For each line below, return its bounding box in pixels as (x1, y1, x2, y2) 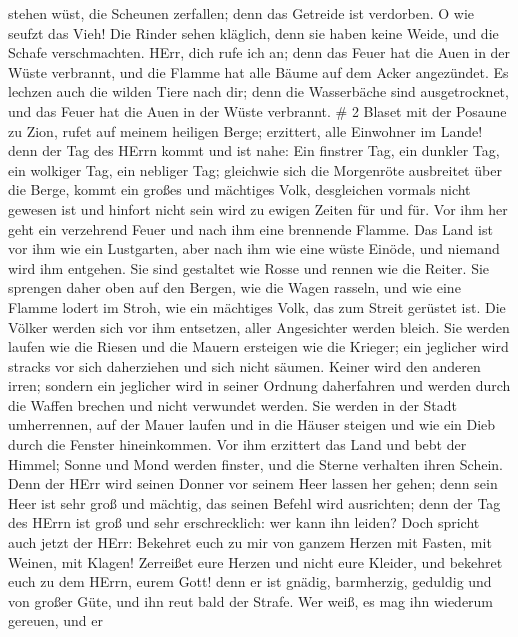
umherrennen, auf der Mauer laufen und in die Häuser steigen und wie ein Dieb (8, 414, 496, 435)
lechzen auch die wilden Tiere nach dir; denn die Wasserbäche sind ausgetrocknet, (8, 81, 509, 102)
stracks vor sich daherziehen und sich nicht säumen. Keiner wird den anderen (8, 355, 481, 376)
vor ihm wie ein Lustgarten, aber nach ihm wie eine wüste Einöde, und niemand (8, 238, 500, 259)
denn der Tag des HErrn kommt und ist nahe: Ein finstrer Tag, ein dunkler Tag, (8, 140, 500, 161)
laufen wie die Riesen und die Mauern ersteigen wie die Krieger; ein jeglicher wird (8, 336, 509, 357)
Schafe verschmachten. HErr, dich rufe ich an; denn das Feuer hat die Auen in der (8, 42, 511, 63)
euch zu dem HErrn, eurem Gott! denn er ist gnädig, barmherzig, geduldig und (8, 571, 492, 592)
